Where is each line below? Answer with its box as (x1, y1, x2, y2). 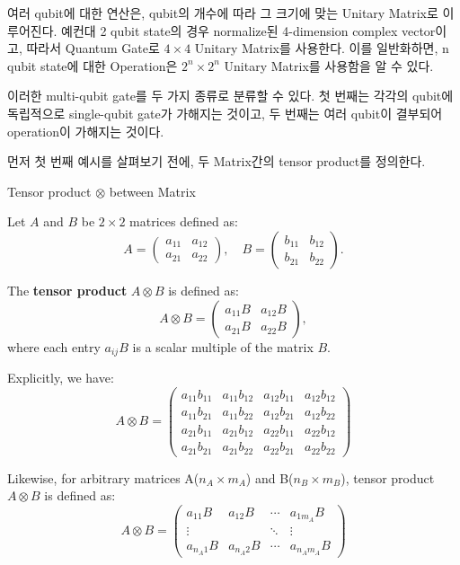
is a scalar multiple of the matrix (132, 337, 314, 356)
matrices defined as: (129, 212, 238, 231)
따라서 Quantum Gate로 (26, 39, 160, 57)
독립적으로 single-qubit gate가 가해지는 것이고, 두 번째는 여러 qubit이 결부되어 (7, 103, 443, 122)
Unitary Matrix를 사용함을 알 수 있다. (224, 56, 434, 75)
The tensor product (7, 280, 128, 299)
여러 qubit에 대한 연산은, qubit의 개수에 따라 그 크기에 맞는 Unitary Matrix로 (7, 4, 438, 22)
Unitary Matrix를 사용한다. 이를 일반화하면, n (194, 39, 449, 57)
